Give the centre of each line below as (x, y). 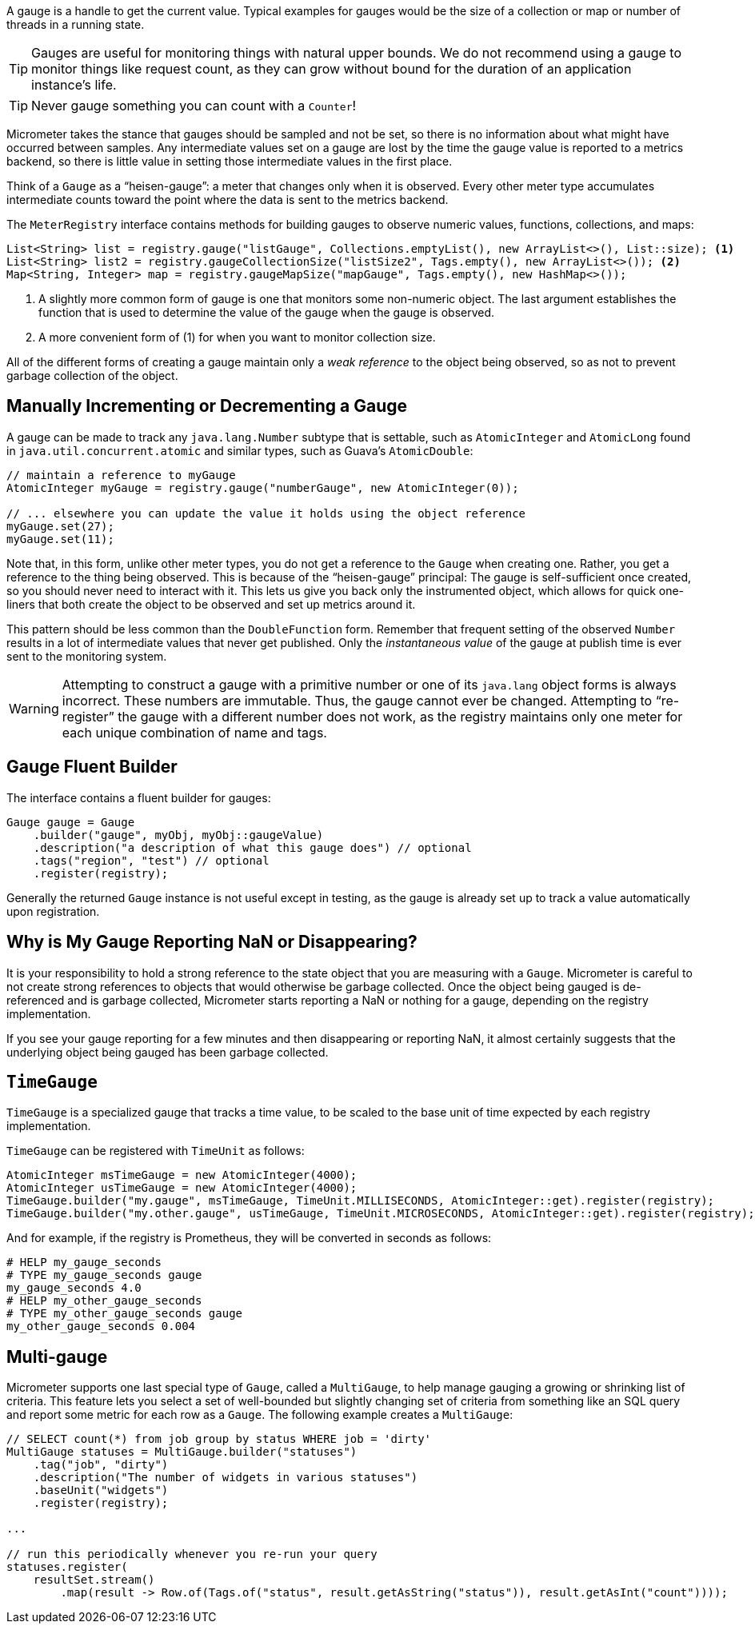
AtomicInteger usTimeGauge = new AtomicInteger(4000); (182, 1188)
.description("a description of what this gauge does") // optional (252, 847)
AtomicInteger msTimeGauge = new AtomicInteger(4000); (182, 1175)
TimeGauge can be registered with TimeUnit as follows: (156, 1151)
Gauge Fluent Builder (92, 767)
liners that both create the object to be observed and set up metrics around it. (211, 604)
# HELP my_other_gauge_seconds (104, 1301)
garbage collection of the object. (92, 376)
